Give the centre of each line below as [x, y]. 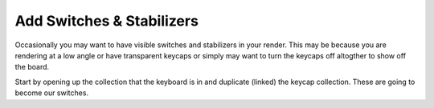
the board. [32, 67]
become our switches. [51, 93]
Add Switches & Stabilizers [106, 21]
